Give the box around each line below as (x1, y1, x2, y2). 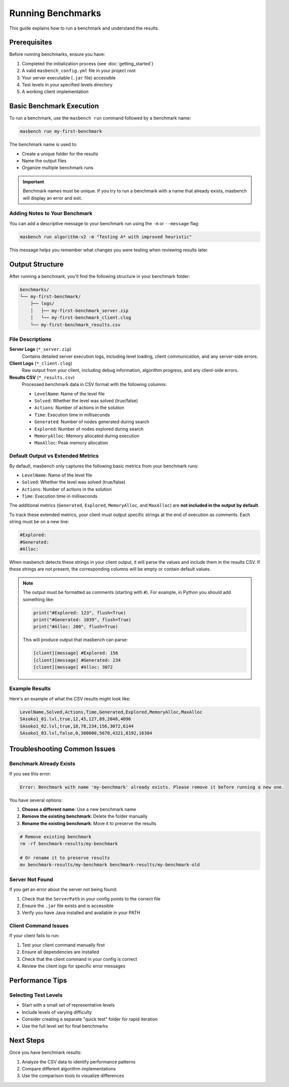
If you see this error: (9, 770, 51, 776)
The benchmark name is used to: (9, 141, 78, 148)
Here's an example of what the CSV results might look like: (9, 696, 130, 702)
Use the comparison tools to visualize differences (22, 1073, 124, 1079)
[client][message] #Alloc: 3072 (33, 664, 113, 670)
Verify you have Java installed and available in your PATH (22, 910, 140, 916)
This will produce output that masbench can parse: (23, 637, 128, 643)
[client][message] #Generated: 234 (33, 657, 121, 663)
